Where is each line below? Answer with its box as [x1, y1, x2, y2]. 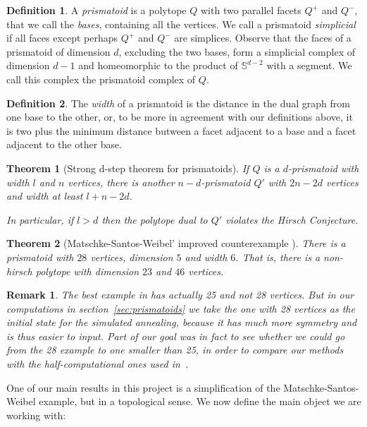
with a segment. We [266, 58, 352, 73]
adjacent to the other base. [6, 137, 123, 152]
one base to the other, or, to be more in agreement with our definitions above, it [6, 109, 353, 124]
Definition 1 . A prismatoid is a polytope [6, 3, 187, 17]
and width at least [6, 188, 83, 203]
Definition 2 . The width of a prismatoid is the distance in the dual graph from [6, 95, 350, 110]
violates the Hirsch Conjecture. [225, 212, 359, 227]
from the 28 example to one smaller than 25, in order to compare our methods [6, 342, 344, 357]
